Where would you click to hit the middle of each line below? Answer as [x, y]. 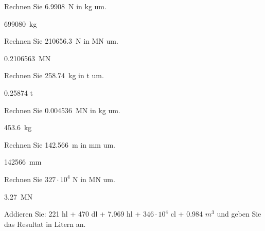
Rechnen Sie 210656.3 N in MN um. [61, 41]
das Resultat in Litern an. [45, 224]
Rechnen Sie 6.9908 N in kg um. [55, 6]
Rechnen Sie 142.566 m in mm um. [60, 144]
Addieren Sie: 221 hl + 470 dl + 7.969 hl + [73, 214]
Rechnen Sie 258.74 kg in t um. [54, 75]
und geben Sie [239, 214]
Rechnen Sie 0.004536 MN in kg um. [62, 110]
